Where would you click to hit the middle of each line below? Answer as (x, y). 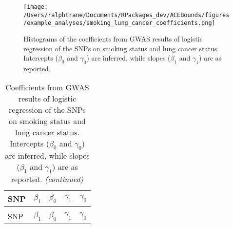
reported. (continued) (47, 179)
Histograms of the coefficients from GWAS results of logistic (113, 38)
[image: (36, 7)
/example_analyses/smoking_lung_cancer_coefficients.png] (119, 23)
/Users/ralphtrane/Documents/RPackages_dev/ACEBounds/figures (126, 15)
